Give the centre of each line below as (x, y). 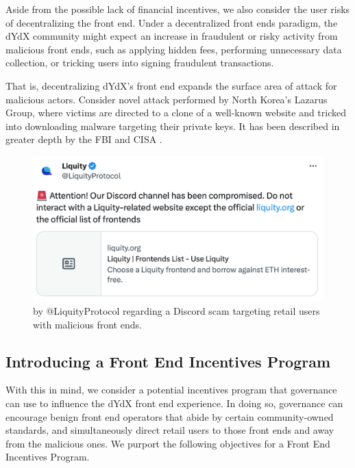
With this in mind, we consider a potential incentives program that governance (171, 390)
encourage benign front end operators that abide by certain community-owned (170, 416)
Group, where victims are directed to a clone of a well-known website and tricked (176, 113)
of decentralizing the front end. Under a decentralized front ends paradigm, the (172, 22)
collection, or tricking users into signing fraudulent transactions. (140, 63)
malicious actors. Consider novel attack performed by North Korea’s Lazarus (167, 99)
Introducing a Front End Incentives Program (168, 361)
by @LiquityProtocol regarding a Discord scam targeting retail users (176, 310)
